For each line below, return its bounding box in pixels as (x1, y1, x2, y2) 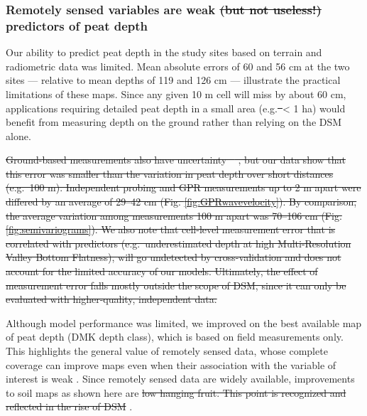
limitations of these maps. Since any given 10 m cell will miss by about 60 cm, (6, 86, 346, 101)
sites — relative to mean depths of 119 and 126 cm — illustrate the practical (6, 73, 341, 87)
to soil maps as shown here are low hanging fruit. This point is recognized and (6, 385, 346, 400)
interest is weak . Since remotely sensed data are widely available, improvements (6, 371, 355, 386)
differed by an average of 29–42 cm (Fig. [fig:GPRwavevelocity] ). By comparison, (6, 194, 357, 209)
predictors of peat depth (6, 16, 148, 34)
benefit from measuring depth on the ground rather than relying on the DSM (6, 114, 342, 129)
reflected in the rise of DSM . (6, 399, 133, 414)
